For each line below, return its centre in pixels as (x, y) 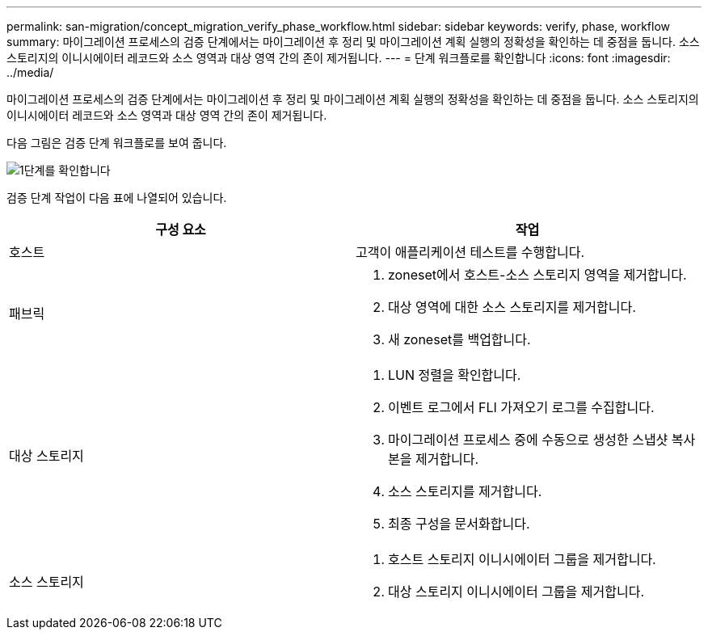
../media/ (30, 72)
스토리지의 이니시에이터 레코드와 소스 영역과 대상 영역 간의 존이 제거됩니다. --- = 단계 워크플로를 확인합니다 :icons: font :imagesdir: (339, 58)
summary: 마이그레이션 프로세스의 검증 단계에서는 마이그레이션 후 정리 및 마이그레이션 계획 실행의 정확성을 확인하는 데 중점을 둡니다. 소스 (353, 42)
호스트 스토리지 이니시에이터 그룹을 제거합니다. (522, 559)
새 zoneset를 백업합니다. (459, 339)
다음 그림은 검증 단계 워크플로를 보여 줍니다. (117, 143)
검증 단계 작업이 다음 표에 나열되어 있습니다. (117, 198)
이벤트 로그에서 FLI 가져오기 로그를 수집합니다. (521, 407)
